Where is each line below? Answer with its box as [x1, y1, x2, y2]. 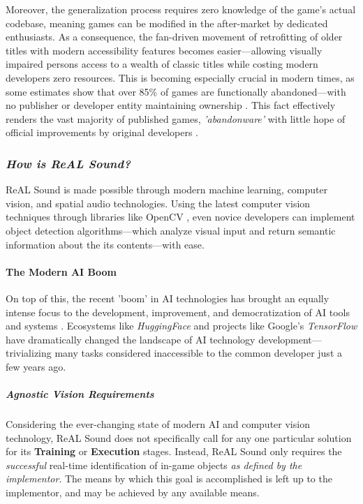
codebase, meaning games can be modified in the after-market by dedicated [6, 15, 328, 30]
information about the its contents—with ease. [6, 237, 205, 251]
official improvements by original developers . [6, 125, 198, 140]
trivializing [6, 346, 52, 360]
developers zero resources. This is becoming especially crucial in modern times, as [6, 70, 355, 84]
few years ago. [6, 359, 66, 373]
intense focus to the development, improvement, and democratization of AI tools [6, 304, 350, 319]
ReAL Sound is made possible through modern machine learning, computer [6, 182, 328, 197]
